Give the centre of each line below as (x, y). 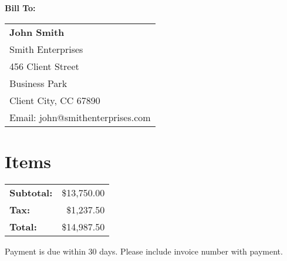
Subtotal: (31, 192)
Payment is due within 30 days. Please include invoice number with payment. (144, 251)
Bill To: (20, 8)
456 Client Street (44, 66)
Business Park (38, 83)
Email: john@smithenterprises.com (80, 117)
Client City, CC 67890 (55, 100)
